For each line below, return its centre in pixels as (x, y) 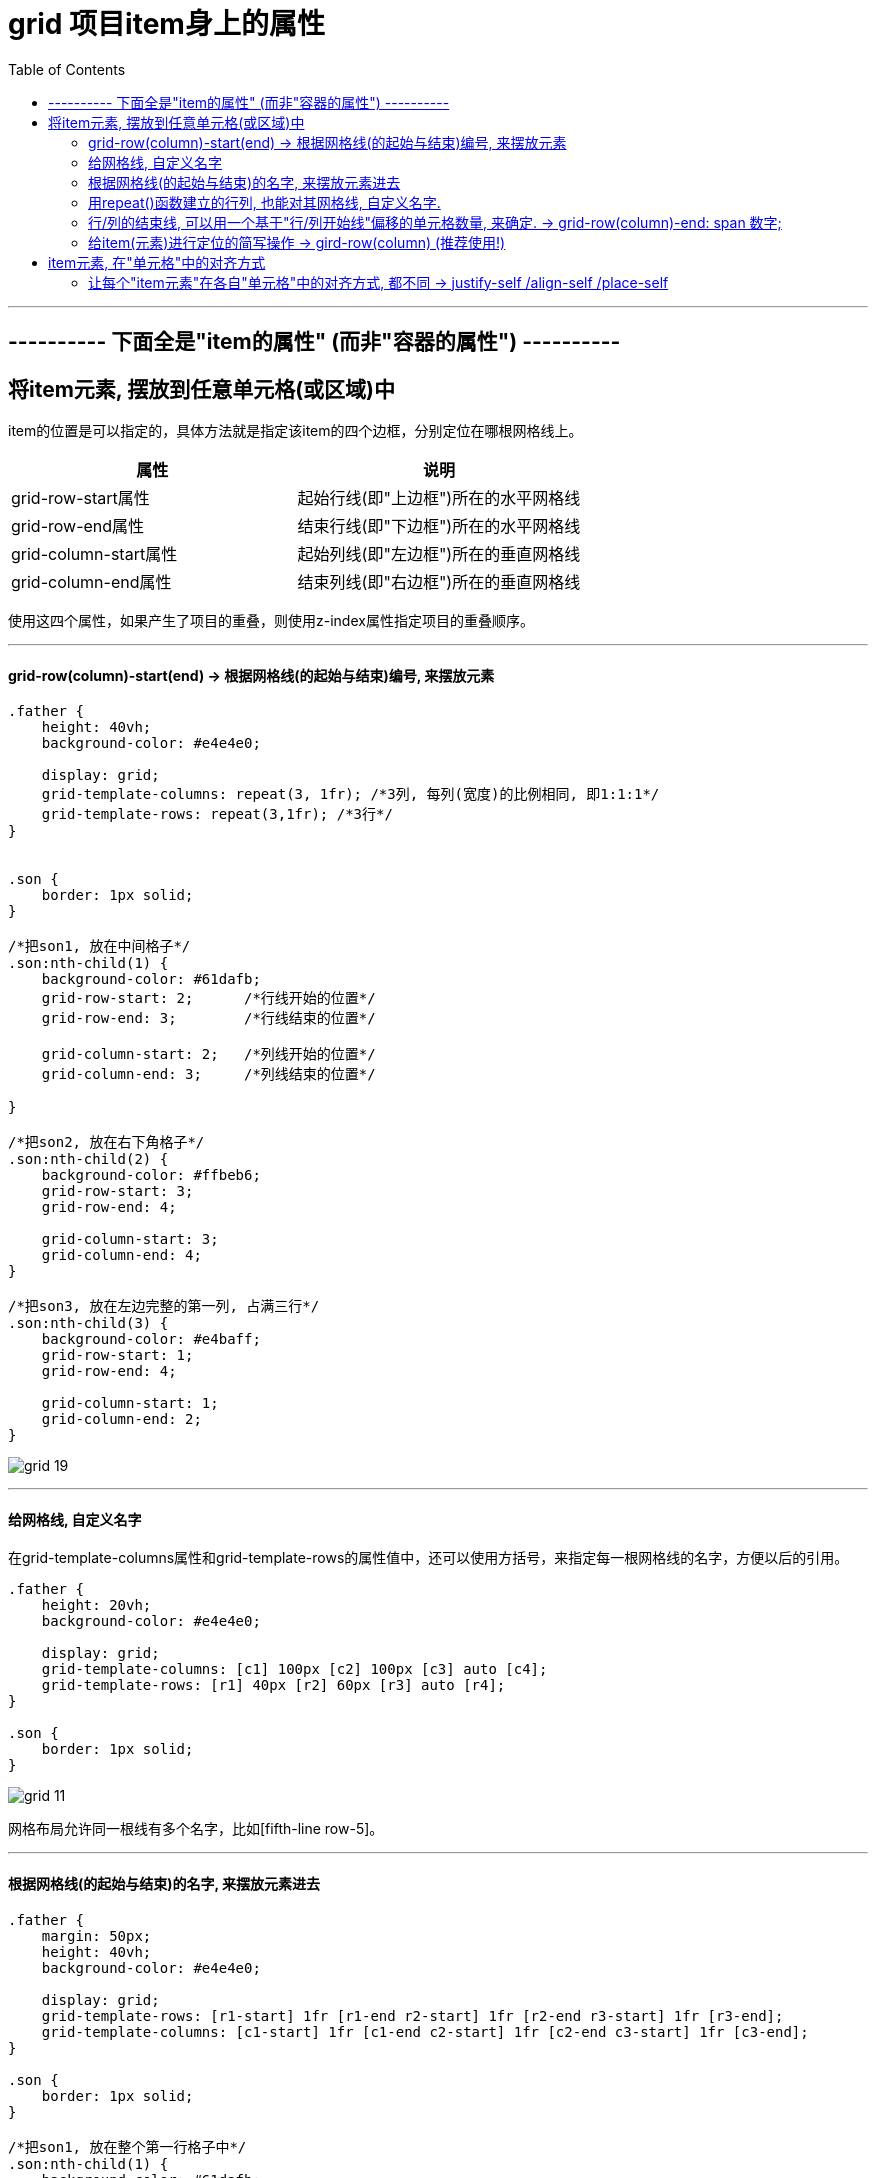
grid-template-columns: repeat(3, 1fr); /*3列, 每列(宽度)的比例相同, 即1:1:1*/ (350, 794)
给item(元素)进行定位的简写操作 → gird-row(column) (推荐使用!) (297, 242)
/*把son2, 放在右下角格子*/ (106, 1142)
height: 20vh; (96, 1605)
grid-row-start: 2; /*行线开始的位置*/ (208, 998)
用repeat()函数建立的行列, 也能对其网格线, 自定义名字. (264, 202)
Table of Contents (67, 69)
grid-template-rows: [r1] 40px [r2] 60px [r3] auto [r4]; (273, 1685)
